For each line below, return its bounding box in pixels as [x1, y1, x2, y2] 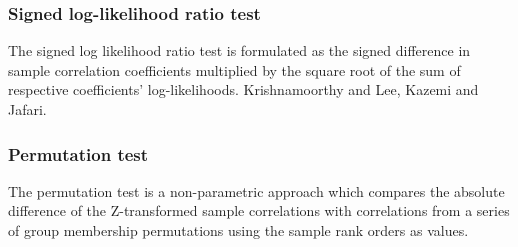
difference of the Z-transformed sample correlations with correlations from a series [8, 200, 510, 221]
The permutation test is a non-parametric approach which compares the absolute [8, 180, 505, 201]
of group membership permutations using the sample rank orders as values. [8, 220, 469, 240]
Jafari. [8, 99, 47, 119]
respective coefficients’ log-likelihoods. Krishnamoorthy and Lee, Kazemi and [8, 79, 479, 100]
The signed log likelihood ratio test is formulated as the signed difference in [8, 40, 471, 61]
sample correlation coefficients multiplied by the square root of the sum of [8, 59, 461, 80]
